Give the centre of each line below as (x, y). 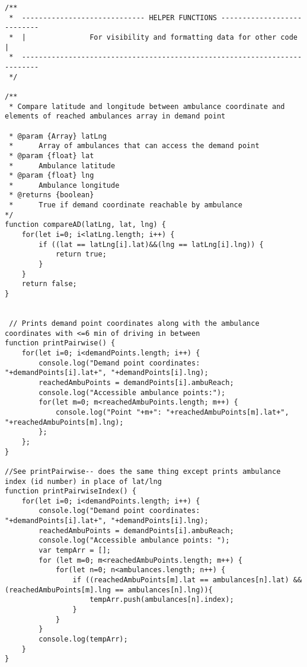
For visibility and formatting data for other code (194, 37)
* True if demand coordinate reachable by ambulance (126, 205)
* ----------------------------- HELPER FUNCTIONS (113, 17)
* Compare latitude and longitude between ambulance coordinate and (147, 106)
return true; (81, 254)
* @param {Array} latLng (58, 136)
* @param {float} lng (52, 176)
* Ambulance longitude (64, 185)
